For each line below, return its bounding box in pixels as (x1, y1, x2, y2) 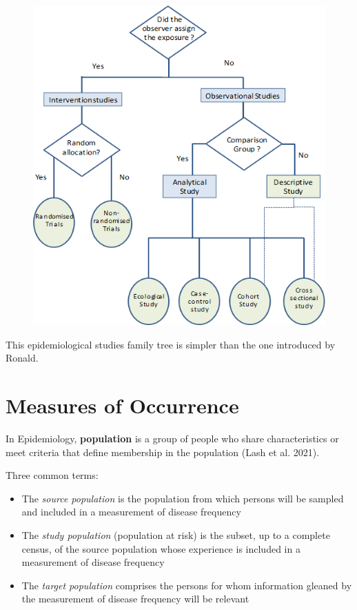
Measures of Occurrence (6, 391, 239, 420)
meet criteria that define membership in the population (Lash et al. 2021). (6, 444, 320, 459)
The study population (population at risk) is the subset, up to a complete (21, 528, 330, 542)
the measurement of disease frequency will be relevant (21, 591, 249, 606)
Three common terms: (6, 468, 99, 482)
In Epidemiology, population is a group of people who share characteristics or (6, 431, 339, 446)
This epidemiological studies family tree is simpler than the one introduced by (6, 337, 336, 351)
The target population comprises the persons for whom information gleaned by (21, 578, 352, 592)
